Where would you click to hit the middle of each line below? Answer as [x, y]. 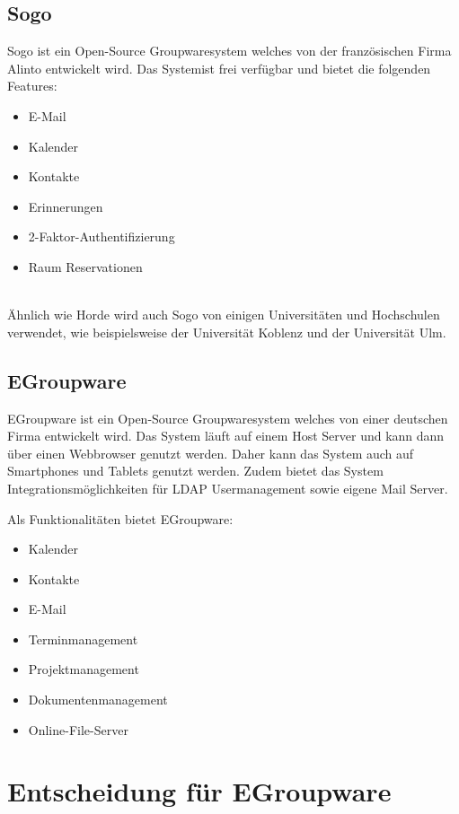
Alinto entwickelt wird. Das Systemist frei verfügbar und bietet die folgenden [219, 68]
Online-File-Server [78, 729]
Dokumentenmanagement [98, 700]
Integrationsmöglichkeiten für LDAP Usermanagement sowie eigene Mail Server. [228, 488]
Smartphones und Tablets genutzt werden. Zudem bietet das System [195, 471]
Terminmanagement [83, 639]
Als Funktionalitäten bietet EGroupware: [120, 518]
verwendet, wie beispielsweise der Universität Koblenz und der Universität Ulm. [227, 332]
